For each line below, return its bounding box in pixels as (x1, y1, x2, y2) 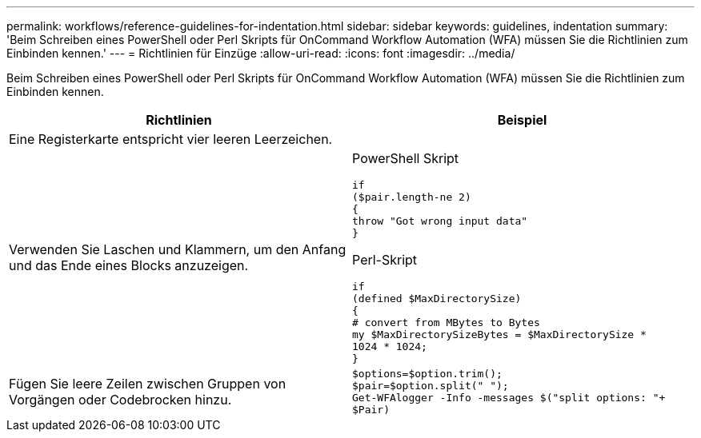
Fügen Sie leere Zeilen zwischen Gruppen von (9, 376, 286, 392)
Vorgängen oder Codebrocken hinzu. (9, 392, 232, 408)
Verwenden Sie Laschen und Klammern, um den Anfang (9, 241, 346, 257)
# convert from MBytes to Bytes (352, 317, 540, 328)
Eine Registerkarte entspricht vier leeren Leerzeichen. (9, 131, 333, 147)
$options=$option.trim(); (352, 368, 503, 380)
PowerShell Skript (352, 150, 459, 166)
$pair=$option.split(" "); (352, 380, 509, 392)
